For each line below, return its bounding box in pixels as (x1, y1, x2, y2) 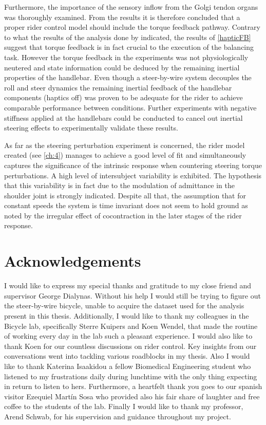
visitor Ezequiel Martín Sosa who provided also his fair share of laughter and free (4, 391, 260, 401)
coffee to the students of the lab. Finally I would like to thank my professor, (4, 401, 243, 412)
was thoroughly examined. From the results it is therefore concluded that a (4, 11, 240, 22)
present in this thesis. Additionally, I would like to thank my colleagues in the (4, 310, 249, 321)
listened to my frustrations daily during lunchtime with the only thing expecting (4, 371, 257, 381)
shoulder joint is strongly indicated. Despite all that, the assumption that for (4, 190, 246, 200)
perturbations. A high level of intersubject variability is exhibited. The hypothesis (4, 170, 262, 180)
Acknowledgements (4, 250, 141, 271)
